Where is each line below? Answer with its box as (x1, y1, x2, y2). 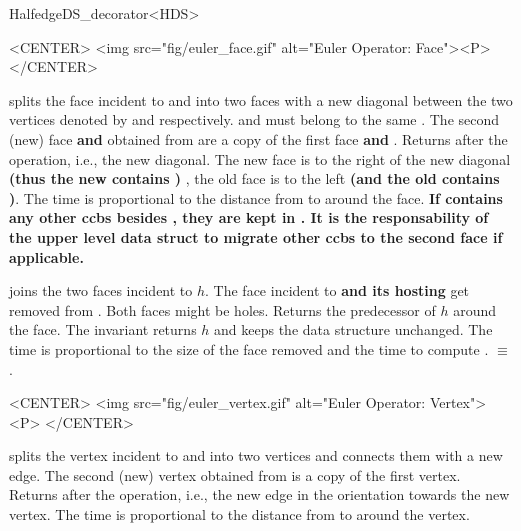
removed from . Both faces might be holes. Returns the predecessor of (9, 299, 436, 320)
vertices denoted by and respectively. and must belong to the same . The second (9, 109, 500, 130)
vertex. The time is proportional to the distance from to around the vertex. (9, 504, 470, 525)
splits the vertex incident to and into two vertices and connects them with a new (9, 445, 503, 466)
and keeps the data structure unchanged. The (214, 319, 493, 340)
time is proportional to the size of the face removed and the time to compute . (9, 338, 489, 359)
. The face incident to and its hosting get (205, 280, 470, 301)
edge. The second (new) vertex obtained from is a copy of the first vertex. (9, 464, 461, 485)
